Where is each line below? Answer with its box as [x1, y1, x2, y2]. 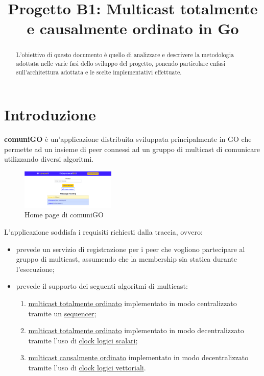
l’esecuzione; [16, 263, 55, 274]
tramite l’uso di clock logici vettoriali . [28, 362, 146, 372]
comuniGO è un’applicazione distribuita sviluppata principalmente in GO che [4, 134, 252, 144]
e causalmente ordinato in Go [27, 18, 239, 39]
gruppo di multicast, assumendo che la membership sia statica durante [16, 254, 237, 264]
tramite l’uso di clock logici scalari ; [28, 335, 138, 345]
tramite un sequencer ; [28, 308, 97, 318]
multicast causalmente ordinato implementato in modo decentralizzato [28, 352, 249, 363]
